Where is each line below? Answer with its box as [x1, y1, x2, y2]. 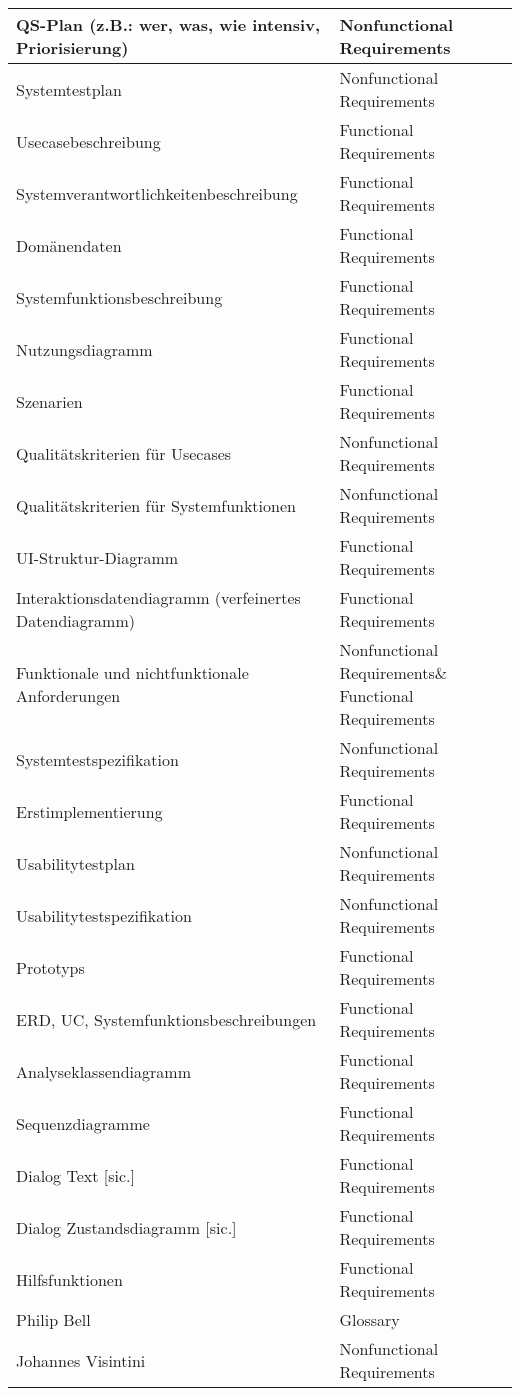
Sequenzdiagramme [16, 1111, 150, 1135]
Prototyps [16, 955, 85, 979]
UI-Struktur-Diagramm [16, 545, 179, 569]
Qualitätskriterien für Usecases [16, 441, 232, 465]
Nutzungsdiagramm [16, 337, 153, 361]
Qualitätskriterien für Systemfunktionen [16, 493, 296, 517]
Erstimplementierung [16, 799, 163, 823]
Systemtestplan [16, 77, 122, 101]
